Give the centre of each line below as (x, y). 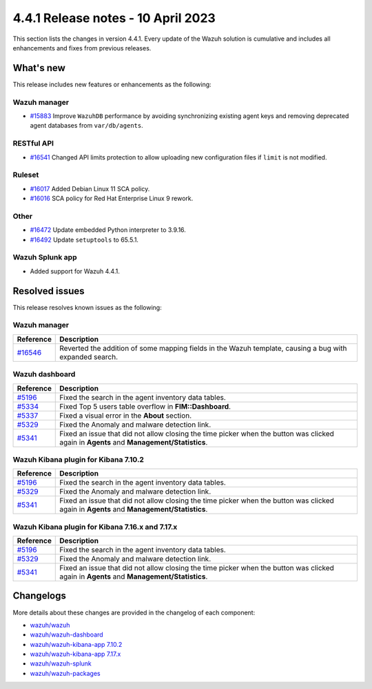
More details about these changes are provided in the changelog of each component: (134, 612)
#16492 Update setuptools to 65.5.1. (84, 240)
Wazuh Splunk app (45, 258)
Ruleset (26, 175)
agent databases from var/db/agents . (87, 126)
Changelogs (40, 596)
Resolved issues (49, 291)
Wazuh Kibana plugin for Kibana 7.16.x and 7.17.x (95, 527)
